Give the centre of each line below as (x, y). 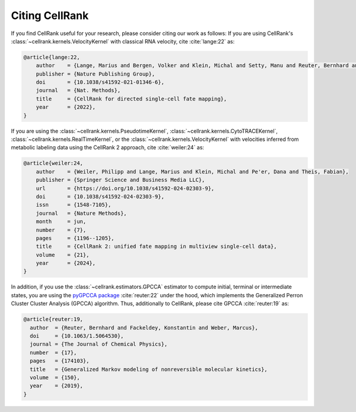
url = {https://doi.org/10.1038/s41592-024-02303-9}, (125, 188)
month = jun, (61, 222)
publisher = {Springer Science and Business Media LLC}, (120, 180)
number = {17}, (53, 353)
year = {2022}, (66, 107)
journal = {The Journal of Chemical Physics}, (99, 344)
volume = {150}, (55, 377)
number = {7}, (61, 230)
